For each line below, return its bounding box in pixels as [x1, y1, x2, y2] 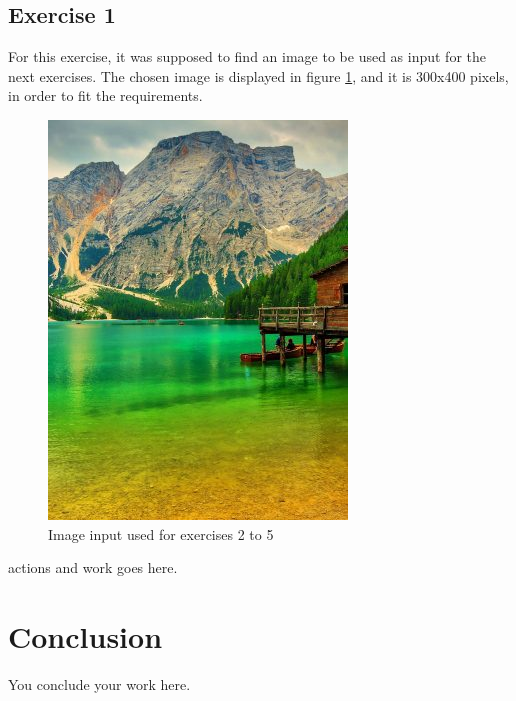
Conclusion [8, 615, 163, 656]
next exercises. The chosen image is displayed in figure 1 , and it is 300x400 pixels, [8, 65, 509, 86]
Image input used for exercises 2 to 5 [48, 523, 274, 544]
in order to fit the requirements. [8, 85, 203, 106]
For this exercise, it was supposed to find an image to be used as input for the [8, 46, 487, 67]
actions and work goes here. [8, 557, 178, 578]
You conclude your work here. [8, 673, 191, 694]
